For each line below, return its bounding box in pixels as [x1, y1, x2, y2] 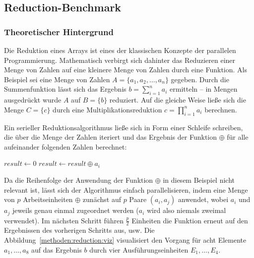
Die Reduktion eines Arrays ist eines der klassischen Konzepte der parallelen [4, 45, 236, 55]
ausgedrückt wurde [4, 95, 62, 105]
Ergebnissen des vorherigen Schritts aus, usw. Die [4, 225, 155, 235]
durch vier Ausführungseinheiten [89, 244, 189, 255]
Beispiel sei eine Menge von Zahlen [4, 74, 110, 84]
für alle [227, 132, 249, 142]
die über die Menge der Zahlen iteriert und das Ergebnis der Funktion [4, 132, 217, 142]
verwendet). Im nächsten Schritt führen [4, 215, 124, 225]
